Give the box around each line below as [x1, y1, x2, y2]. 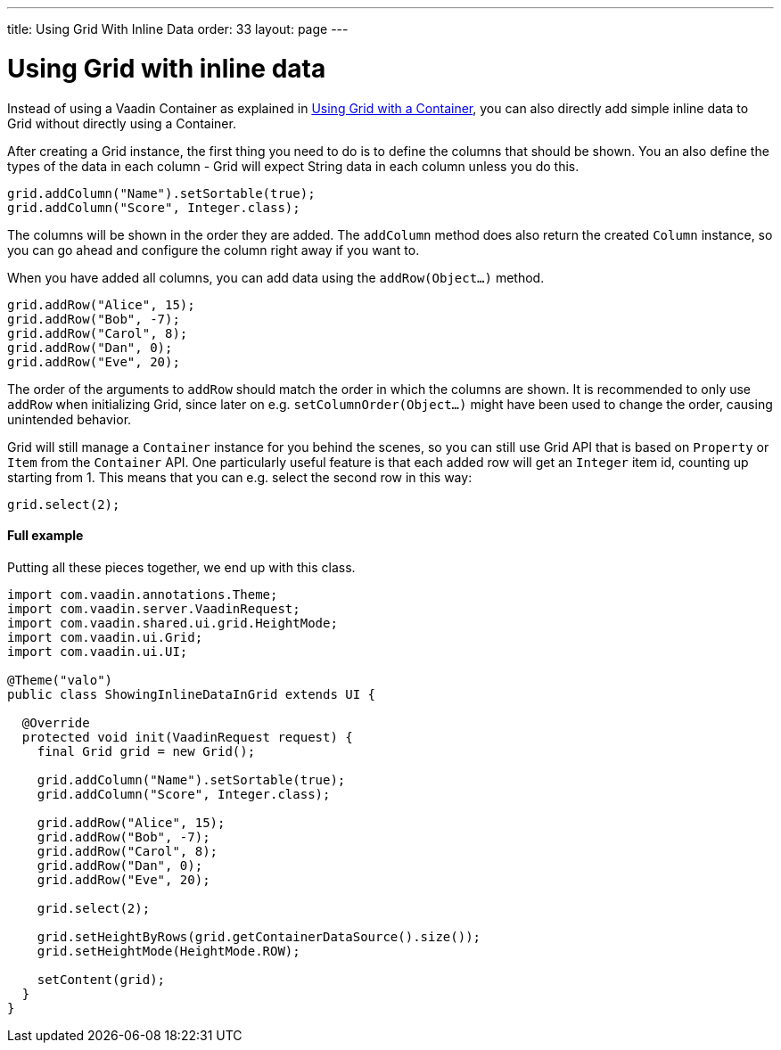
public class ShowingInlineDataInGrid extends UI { [7, 686, 376, 701]
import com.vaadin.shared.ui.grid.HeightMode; [7, 615, 338, 630]
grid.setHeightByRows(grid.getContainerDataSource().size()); [37, 929, 481, 944]
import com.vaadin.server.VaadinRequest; [7, 601, 300, 616]
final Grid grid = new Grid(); [37, 743, 256, 759]
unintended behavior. [7, 411, 132, 427]
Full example [7, 528, 84, 544]
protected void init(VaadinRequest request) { [21, 729, 353, 744]
